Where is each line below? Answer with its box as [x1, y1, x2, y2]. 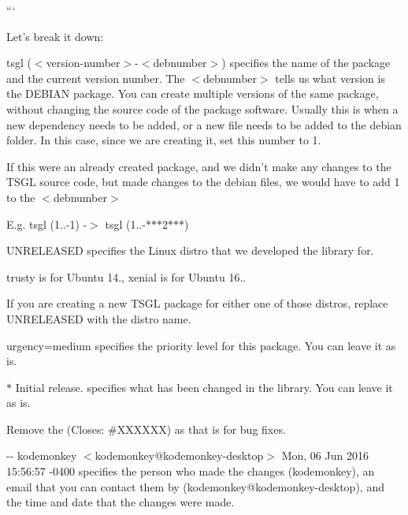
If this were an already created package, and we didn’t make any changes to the [6, 158, 391, 174]
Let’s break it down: [6, 28, 104, 44]
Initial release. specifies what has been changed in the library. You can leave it [15, 379, 393, 395]
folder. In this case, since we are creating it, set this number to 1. [6, 132, 321, 148]
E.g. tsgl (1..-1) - [6, 215, 87, 232]
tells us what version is [275, 69, 385, 86]
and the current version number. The [6, 69, 185, 86]
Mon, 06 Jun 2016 [281, 447, 369, 464]
